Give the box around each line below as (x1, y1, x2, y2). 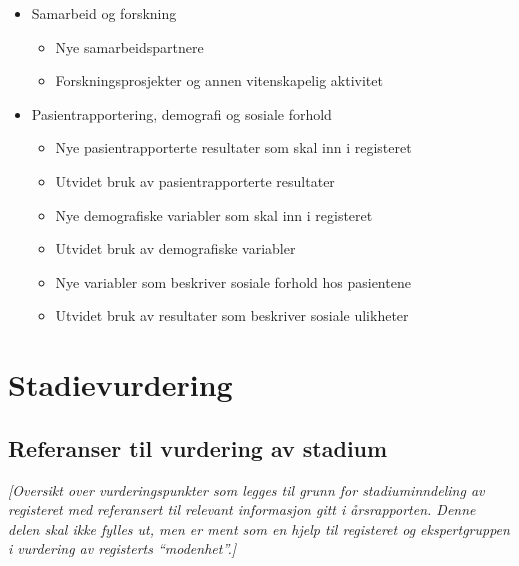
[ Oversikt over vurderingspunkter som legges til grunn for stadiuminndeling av (8, 479, 485, 500)
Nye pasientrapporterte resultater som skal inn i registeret (55, 137, 412, 158)
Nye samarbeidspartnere (55, 36, 204, 57)
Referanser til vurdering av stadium (8, 432, 388, 463)
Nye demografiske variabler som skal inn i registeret (55, 204, 373, 225)
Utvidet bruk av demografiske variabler (55, 238, 296, 259)
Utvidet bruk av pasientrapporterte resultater (55, 170, 335, 191)
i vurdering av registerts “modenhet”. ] (8, 538, 237, 559)
